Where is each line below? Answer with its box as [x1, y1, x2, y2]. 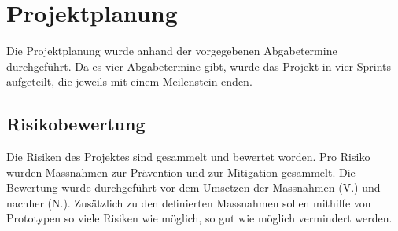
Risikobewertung [6, 112, 146, 136]
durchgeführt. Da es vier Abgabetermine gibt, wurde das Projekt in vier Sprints [6, 57, 392, 74]
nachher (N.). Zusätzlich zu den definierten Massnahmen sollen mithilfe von [6, 194, 371, 211]
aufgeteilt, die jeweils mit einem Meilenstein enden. [6, 73, 252, 90]
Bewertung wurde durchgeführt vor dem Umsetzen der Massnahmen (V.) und [6, 179, 381, 196]
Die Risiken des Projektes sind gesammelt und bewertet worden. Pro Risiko [6, 148, 370, 165]
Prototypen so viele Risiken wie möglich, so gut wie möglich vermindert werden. [6, 210, 392, 226]
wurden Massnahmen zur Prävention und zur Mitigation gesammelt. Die [6, 163, 356, 180]
